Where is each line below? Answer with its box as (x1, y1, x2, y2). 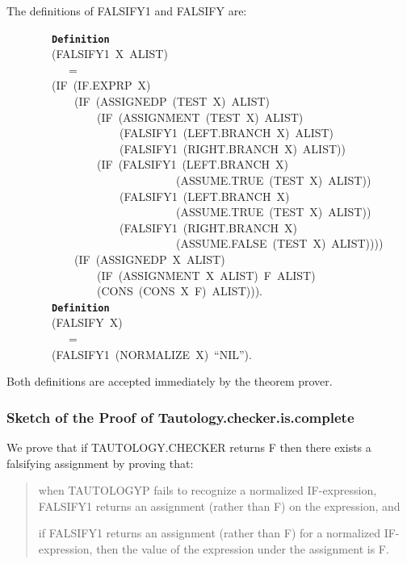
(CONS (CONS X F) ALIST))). (96, 282, 262, 299)
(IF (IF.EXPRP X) (51, 77, 151, 94)
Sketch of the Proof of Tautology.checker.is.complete (6, 407, 355, 427)
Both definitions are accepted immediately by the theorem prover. (6, 373, 333, 390)
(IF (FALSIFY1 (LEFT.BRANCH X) (96, 156, 289, 173)
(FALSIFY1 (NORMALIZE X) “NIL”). (51, 345, 252, 362)
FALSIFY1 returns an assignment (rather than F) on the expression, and (38, 497, 401, 514)
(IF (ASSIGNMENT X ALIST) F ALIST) (96, 266, 316, 283)
